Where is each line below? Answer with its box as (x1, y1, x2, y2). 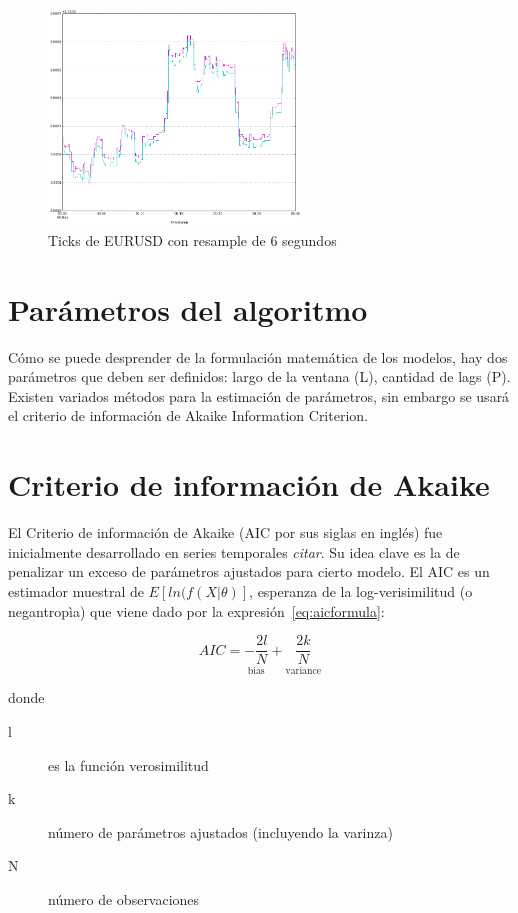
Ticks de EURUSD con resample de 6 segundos (48, 229, 337, 250)
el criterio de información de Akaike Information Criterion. (8, 405, 368, 426)
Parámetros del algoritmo (8, 288, 368, 329)
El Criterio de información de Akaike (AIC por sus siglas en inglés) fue (8, 522, 443, 543)
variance (285, 665, 322, 676)
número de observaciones (48, 888, 200, 909)
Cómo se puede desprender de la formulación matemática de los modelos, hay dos (8, 346, 508, 367)
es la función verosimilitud (48, 754, 209, 775)
